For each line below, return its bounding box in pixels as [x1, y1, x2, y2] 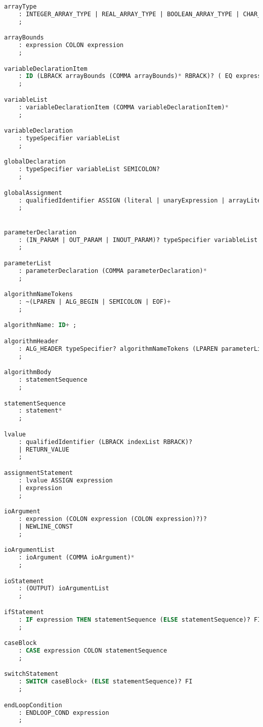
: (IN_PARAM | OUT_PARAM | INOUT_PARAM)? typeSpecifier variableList [18, 236, 258, 244]
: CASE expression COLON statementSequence [18, 647, 167, 655]
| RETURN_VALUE [18, 446, 69, 453]
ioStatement [4, 577, 44, 585]
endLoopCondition [4, 701, 62, 709]
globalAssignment [4, 189, 62, 196]
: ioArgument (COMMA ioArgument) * [18, 554, 135, 561]
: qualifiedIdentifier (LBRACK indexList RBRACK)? [18, 438, 193, 446]
